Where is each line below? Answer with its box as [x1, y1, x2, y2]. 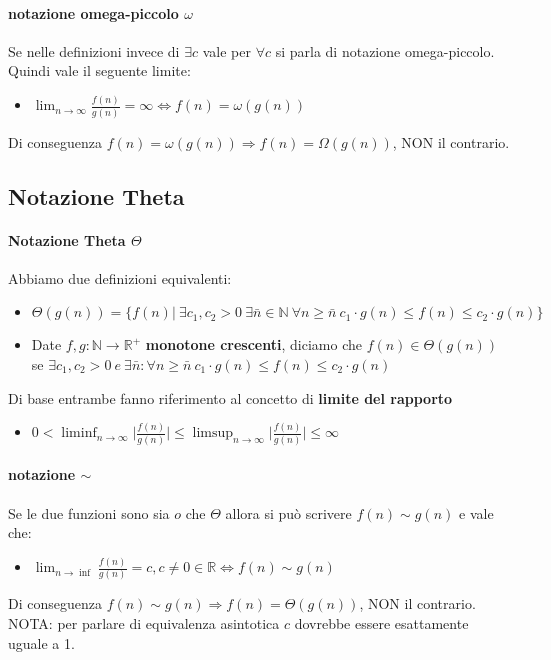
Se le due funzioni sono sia [8, 502, 170, 523]
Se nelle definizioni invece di [8, 40, 180, 61]
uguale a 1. [8, 632, 75, 653]
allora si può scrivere [225, 502, 352, 523]
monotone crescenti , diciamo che [145, 334, 362, 355]
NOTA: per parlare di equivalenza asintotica [8, 612, 280, 633]
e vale [459, 502, 494, 523]
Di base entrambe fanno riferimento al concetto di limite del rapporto [8, 387, 453, 408]
